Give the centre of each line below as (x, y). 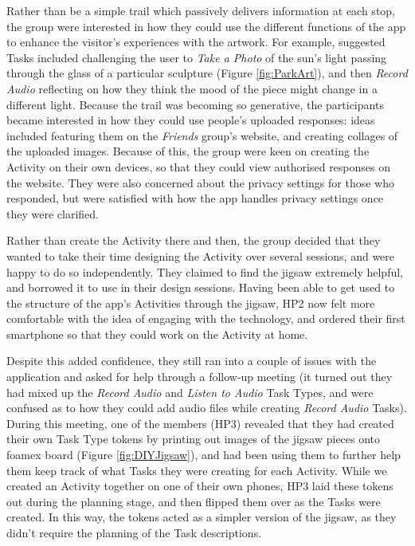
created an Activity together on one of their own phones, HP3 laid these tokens (200, 486)
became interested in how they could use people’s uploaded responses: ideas (191, 120)
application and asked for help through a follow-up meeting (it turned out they (200, 377)
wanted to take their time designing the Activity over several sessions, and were (201, 255)
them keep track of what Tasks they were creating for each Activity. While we (197, 470)
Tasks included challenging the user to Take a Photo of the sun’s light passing (197, 57)
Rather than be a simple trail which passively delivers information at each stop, (201, 10)
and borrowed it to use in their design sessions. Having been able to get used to (201, 287)
